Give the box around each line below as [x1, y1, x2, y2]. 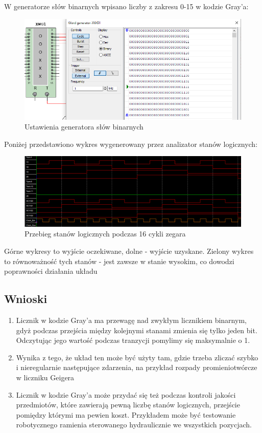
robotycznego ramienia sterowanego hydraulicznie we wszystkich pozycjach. [16, 419, 252, 430]
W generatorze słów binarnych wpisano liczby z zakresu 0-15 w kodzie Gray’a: [4, 1, 249, 11]
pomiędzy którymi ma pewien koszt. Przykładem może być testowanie [16, 409, 236, 420]
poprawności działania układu [4, 266, 98, 276]
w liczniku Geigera [16, 372, 75, 382]
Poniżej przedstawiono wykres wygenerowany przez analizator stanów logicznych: [4, 138, 258, 149]
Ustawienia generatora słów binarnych [25, 121, 144, 132]
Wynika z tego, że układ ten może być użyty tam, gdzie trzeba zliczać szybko [16, 352, 258, 362]
